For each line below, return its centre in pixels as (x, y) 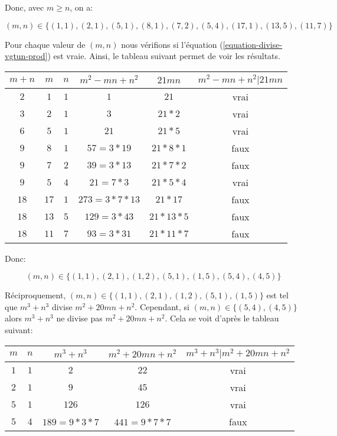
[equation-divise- (253, 44)
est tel (277, 295)
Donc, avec (24, 7)
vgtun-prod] (26, 56)
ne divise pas (79, 318)
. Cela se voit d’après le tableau (222, 318)
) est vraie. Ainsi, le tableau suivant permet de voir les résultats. (164, 56)
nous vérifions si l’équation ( (172, 44)
